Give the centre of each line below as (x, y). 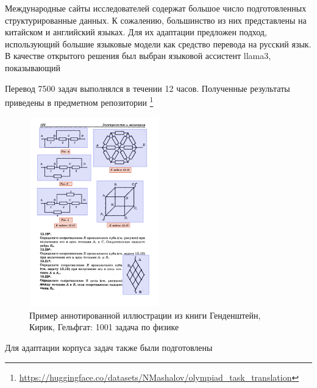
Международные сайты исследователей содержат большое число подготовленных (156, 8)
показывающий (33, 67)
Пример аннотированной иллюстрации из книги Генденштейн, (145, 315)
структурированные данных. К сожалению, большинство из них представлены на (156, 20)
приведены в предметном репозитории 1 (79, 101)
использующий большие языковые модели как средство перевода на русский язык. (158, 43)
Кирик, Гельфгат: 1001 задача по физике (104, 327)
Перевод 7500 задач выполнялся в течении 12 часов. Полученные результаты (148, 88)
